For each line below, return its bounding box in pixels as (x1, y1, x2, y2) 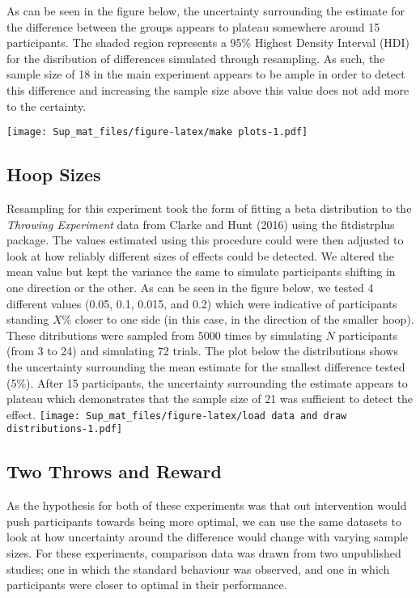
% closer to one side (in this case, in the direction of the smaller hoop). (62, 311, 414, 328)
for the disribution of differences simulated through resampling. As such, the (6, 49, 385, 66)
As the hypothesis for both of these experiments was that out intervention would (6, 497, 407, 514)
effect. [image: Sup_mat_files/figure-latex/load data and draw (6, 405, 347, 422)
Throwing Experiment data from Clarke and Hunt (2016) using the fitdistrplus (6, 215, 395, 232)
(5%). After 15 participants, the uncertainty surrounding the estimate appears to (6, 374, 408, 391)
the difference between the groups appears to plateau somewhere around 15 (6, 18, 380, 35)
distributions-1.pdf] (6, 423, 123, 435)
